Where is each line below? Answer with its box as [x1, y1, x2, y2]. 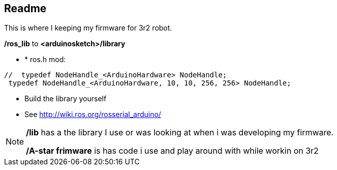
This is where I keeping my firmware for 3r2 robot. [4, 23, 172, 33]
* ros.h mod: [24, 55, 66, 64]
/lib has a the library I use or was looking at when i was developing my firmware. [26, 127, 334, 138]
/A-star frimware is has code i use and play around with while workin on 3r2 [26, 146, 319, 156]
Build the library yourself [24, 94, 107, 103]
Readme [4, 2, 47, 15]
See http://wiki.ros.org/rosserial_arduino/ [24, 110, 161, 119]
